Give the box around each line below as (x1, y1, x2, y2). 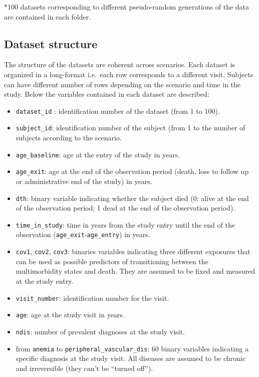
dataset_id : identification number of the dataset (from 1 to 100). (16, 105, 220, 116)
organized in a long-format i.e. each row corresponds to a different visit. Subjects (4, 69, 253, 79)
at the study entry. (16, 275, 74, 286)
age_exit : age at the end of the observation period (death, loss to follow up (16, 166, 249, 176)
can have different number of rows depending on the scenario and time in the (4, 79, 241, 89)
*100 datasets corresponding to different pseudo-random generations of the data (4, 2, 249, 12)
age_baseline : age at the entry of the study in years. (16, 149, 180, 159)
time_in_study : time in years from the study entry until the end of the (16, 219, 235, 230)
